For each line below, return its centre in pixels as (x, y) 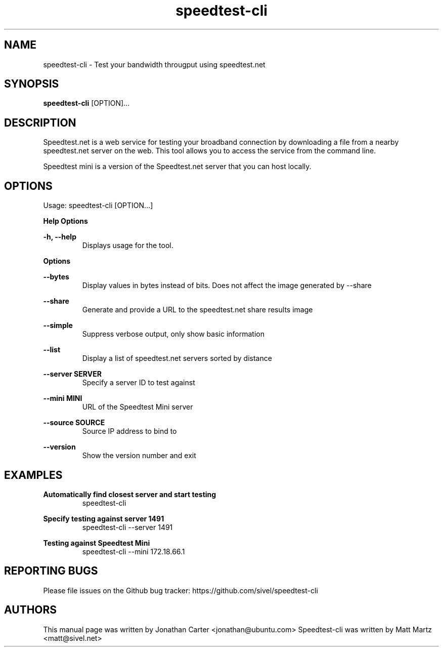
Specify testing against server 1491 (104, 518)
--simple (58, 325)
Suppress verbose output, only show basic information (173, 334)
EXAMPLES (33, 475)
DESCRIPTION (40, 123)
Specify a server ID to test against (139, 383)
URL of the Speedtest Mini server (138, 407)
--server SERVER (72, 374)
